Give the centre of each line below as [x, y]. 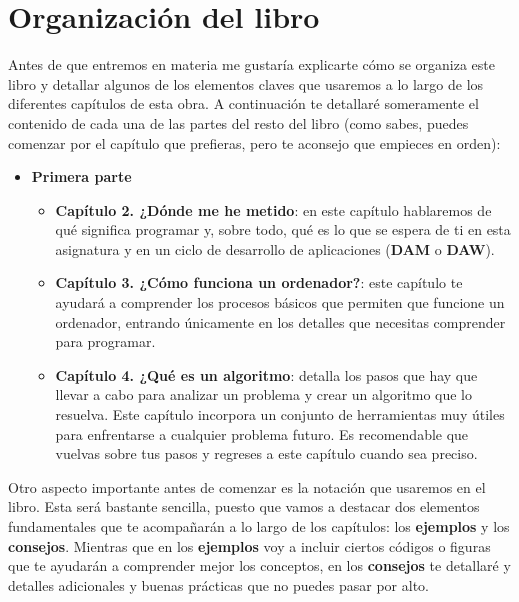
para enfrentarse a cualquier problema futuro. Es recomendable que [262, 433]
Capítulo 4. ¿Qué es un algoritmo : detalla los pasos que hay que [266, 374]
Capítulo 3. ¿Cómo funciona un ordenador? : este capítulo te [259, 282]
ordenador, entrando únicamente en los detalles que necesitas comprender [280, 321]
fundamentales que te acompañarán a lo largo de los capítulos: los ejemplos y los [259, 526]
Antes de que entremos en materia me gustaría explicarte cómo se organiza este [251, 64]
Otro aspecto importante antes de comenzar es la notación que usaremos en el [247, 486]
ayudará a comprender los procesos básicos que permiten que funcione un [280, 302]
